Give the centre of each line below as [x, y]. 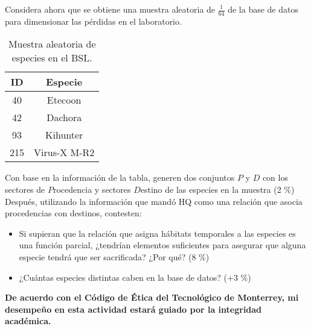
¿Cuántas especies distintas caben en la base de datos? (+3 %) [135, 277]
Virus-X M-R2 [64, 152]
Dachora [64, 117]
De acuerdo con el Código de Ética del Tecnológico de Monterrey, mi [152, 297]
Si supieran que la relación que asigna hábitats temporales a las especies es [157, 233]
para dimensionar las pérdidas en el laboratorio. [93, 21]
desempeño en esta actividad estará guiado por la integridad [133, 309]
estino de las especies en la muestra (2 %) [217, 190]
